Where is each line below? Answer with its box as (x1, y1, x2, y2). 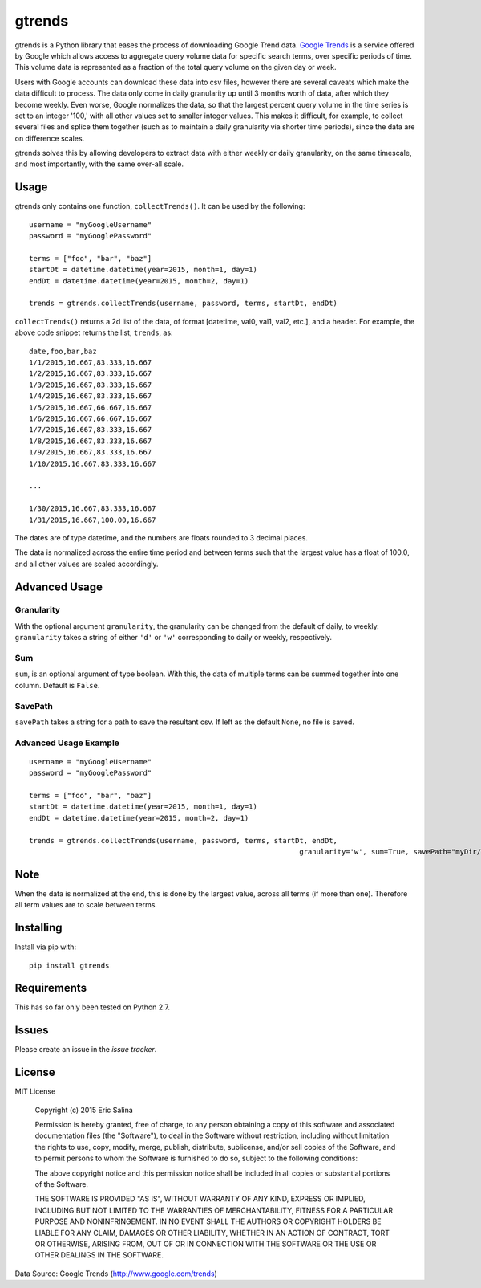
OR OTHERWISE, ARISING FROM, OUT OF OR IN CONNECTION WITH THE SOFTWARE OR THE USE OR (34, 1239, 377, 1249)
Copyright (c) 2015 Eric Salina (34, 1105, 134, 1115)
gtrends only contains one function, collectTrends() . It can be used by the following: (14, 202, 305, 211)
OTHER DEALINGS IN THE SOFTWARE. (34, 1250, 164, 1260)
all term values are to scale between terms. (14, 900, 158, 910)
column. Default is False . (14, 680, 100, 690)
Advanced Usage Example (14, 737, 120, 748)
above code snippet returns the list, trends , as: (14, 328, 173, 337)
